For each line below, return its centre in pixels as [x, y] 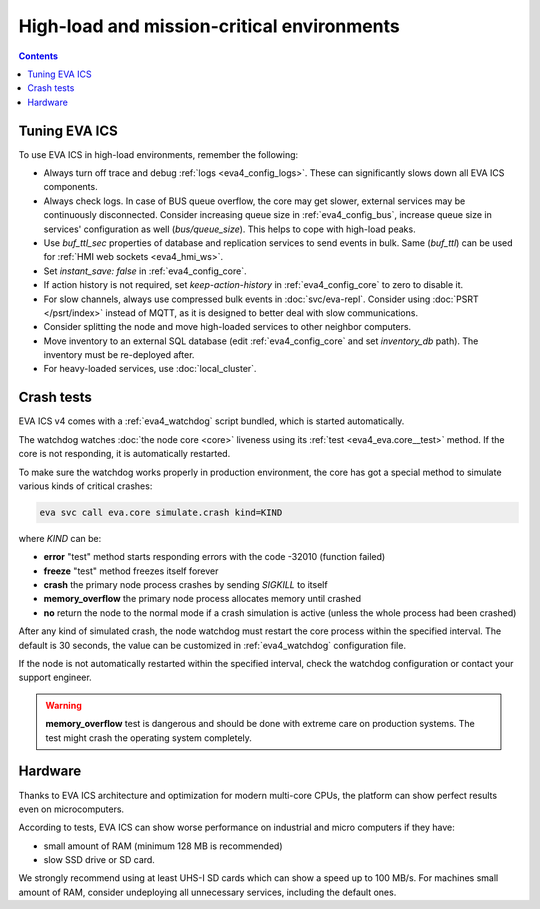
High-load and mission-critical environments [209, 26]
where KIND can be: [60, 538]
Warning [63, 705]
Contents [38, 56]
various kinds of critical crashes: [85, 486]
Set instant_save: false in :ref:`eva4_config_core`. [145, 271]
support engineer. [55, 677]
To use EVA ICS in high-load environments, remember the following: [158, 154]
